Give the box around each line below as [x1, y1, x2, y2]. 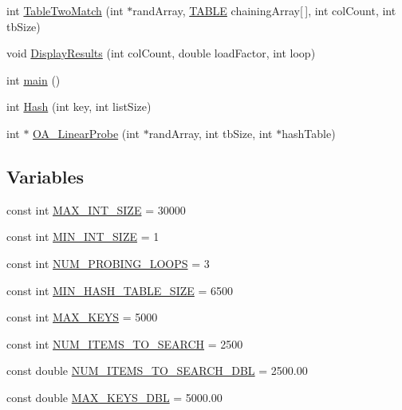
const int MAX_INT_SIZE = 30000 [6, 201, 186, 218]
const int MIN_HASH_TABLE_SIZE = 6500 [6, 282, 233, 298]
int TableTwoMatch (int [6, 2, 124, 18]
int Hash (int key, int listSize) [6, 98, 152, 115]
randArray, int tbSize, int [148, 124, 273, 141]
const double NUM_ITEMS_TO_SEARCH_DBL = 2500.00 [6, 362, 308, 379]
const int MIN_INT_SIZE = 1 [6, 228, 160, 245]
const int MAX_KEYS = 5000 [6, 309, 158, 325]
